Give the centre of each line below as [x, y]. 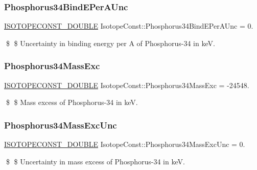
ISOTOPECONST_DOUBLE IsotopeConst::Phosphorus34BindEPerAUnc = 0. [129, 26]
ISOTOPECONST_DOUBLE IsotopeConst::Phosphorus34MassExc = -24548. [127, 85]
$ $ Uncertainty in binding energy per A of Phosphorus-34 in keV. [110, 43]
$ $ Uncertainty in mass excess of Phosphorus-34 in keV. [95, 161]
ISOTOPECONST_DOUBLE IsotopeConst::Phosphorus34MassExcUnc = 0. [125, 144]
